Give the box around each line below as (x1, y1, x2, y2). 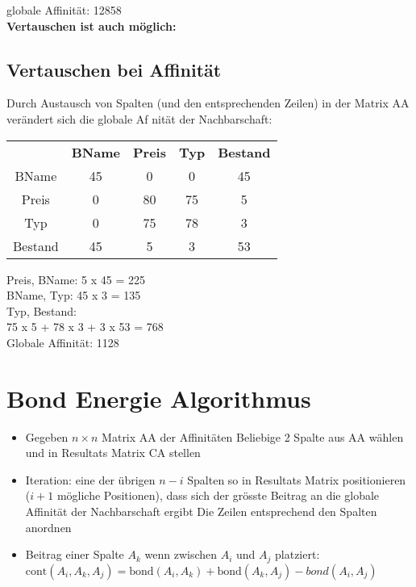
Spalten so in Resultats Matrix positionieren (187, 471, 406, 488)
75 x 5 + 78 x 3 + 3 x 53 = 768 (6, 318, 164, 335)
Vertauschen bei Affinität (6, 57, 222, 82)
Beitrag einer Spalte (25, 546, 124, 563)
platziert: (275, 546, 320, 563)
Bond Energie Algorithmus (6, 381, 311, 414)
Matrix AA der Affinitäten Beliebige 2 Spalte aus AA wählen (102, 428, 404, 445)
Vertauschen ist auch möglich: (6, 17, 177, 34)
